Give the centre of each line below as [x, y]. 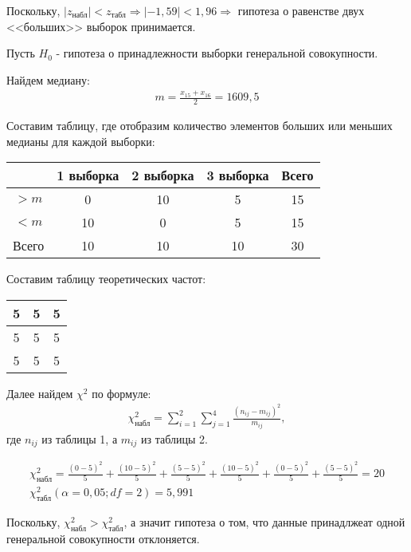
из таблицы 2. [174, 438]
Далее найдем [40, 393]
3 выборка [238, 175]
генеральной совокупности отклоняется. [103, 538]
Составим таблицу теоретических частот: [106, 279]
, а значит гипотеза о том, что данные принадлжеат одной [264, 521]
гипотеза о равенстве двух [301, 10]
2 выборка [163, 175]
